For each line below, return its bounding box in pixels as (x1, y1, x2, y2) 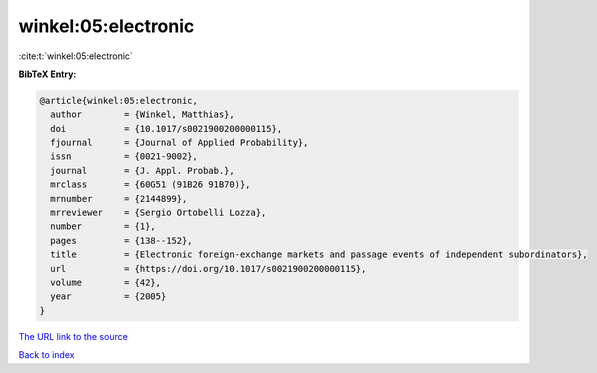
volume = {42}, (50, 277, 162, 288)
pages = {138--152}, (50, 235, 194, 246)
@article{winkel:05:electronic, (39, 95, 199, 106)
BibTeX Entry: (18, 68, 77, 80)
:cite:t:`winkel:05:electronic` (18, 50, 134, 62)
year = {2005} (50, 291, 167, 302)
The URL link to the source (18, 330, 129, 342)
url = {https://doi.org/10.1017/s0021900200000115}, (50, 263, 367, 274)
